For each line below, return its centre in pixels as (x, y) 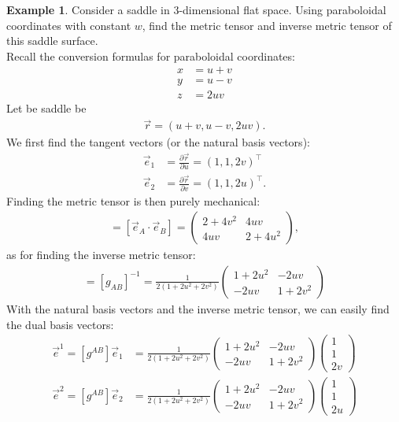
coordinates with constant (69, 25)
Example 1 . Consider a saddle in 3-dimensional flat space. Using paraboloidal (196, 9)
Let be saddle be (46, 108)
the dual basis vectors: (60, 324)
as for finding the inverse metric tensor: (101, 255)
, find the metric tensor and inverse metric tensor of (267, 25)
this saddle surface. (52, 41)
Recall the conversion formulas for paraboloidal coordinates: (151, 56)
